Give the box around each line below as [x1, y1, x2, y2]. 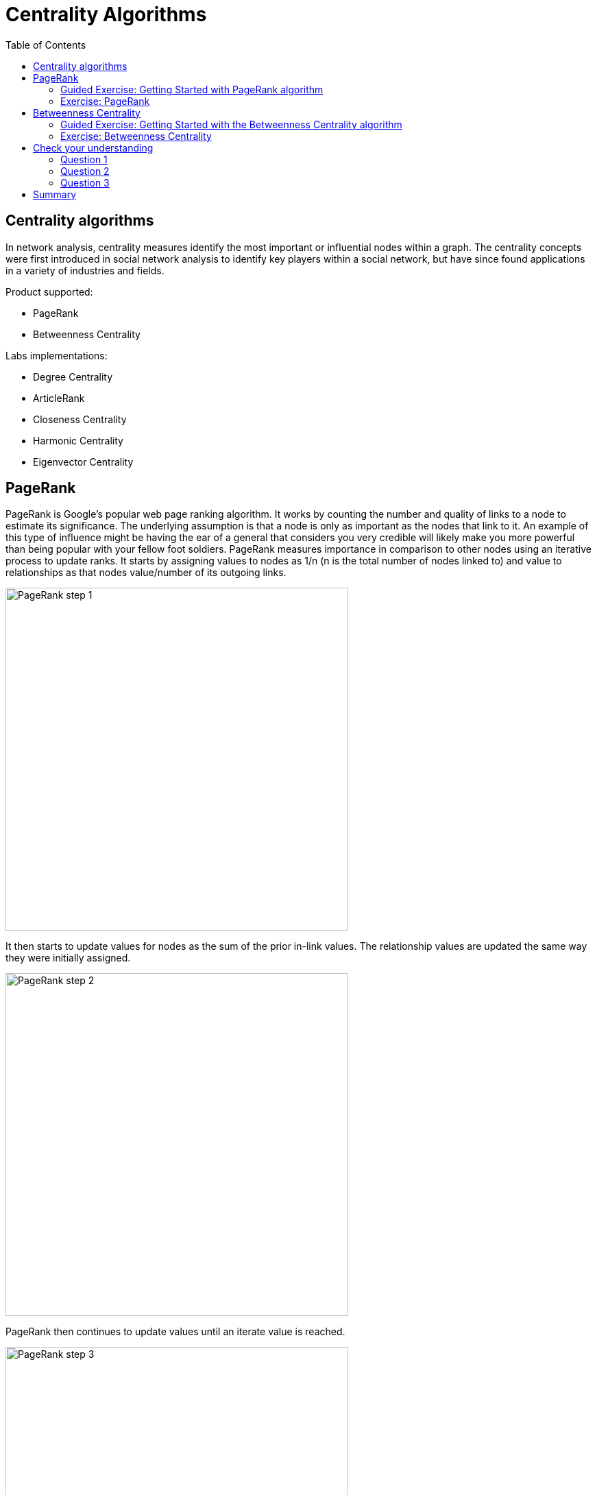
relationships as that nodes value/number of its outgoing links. [5, 566, 287, 579]
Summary [33, 188, 77, 200]
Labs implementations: [5, 349, 108, 361]
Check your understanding [33, 141, 154, 154]
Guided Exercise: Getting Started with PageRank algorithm [60, 83, 324, 95]
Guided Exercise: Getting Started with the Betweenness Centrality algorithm [60, 118, 402, 130]
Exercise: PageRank [60, 95, 150, 107]
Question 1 [60, 153, 108, 165]
